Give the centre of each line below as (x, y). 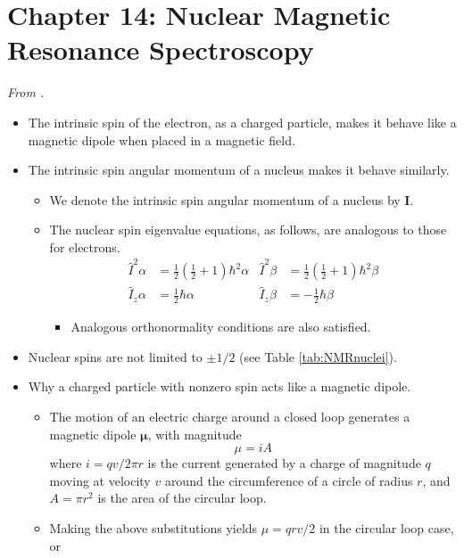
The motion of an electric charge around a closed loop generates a (230, 417)
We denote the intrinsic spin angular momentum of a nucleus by (225, 199)
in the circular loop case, (386, 528)
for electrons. (85, 246)
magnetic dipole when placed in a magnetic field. (162, 139)
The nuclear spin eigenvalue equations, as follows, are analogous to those (248, 230)
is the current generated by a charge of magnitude (284, 463)
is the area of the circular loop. (182, 498)
